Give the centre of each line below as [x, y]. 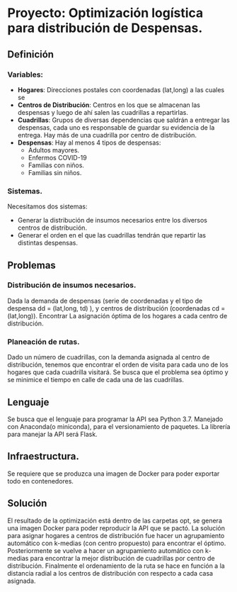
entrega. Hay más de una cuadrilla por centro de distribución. [107, 135]
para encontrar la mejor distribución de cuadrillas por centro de [122, 558]
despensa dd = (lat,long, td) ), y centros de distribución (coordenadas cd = [116, 308]
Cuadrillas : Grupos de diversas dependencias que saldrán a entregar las [123, 120]
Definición [31, 54]
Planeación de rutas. [44, 342]
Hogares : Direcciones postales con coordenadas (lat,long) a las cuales [121, 89]
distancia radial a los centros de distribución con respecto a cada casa [110, 573]
